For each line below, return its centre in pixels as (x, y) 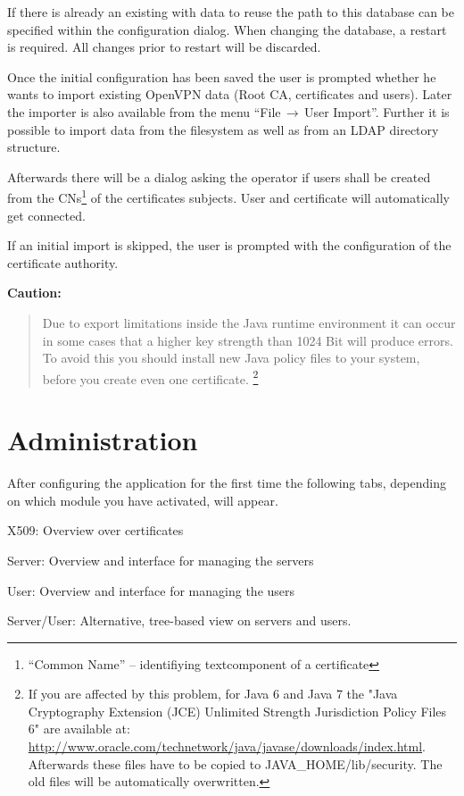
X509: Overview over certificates (95, 530)
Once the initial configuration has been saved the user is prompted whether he (222, 76)
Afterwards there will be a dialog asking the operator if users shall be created (219, 176)
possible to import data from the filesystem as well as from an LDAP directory (223, 129)
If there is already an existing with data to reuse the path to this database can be (231, 12)
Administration (103, 440)
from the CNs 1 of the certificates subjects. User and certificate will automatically (228, 196)
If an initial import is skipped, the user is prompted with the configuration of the (229, 245)
